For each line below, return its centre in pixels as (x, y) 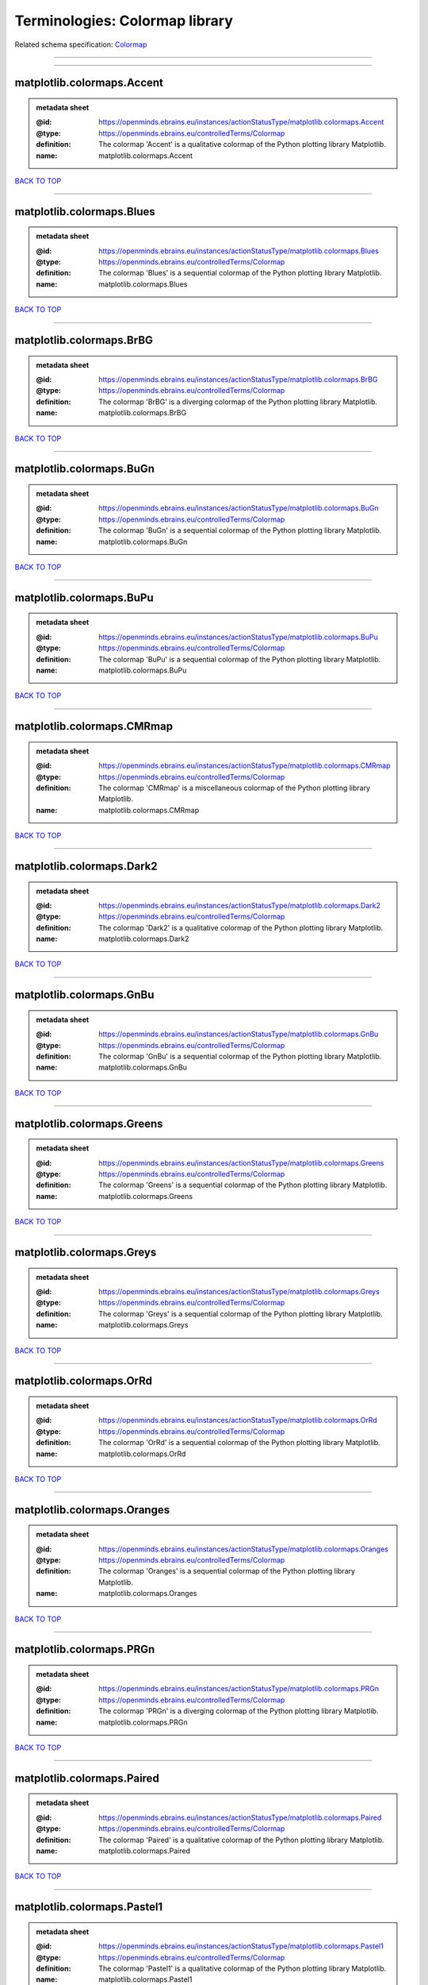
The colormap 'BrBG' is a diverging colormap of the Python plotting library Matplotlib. (238, 402)
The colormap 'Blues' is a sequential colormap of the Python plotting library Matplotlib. (240, 273)
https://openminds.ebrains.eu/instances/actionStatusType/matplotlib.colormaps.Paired (240, 1817)
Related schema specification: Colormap (81, 44)
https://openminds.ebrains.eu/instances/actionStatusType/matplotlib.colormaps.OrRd (238, 1420)
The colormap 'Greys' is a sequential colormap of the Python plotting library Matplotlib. (241, 1313)
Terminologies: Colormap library (124, 21)
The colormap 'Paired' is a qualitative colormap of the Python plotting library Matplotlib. (241, 1840)
